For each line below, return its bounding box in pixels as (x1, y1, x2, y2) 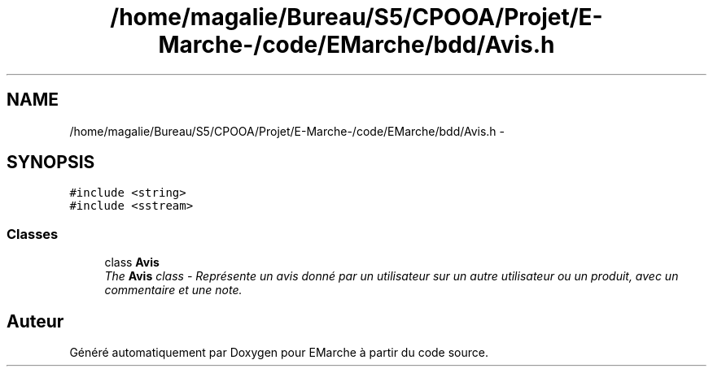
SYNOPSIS (7, 152, 95, 173)
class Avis (104, 255, 160, 270)
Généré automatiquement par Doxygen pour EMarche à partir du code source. (69, 345, 488, 360)
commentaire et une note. (104, 283, 243, 297)
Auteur (7, 310, 64, 332)
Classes (7, 225, 59, 242)
